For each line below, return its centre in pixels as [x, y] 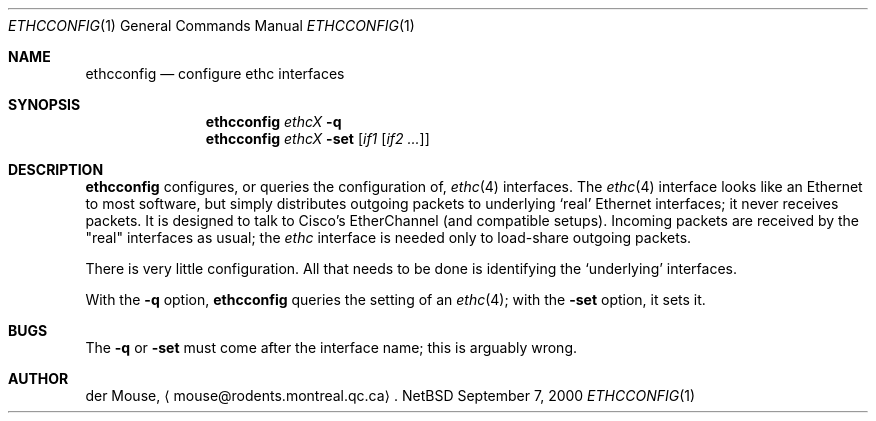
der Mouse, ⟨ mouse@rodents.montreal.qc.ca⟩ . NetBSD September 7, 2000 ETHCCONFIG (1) [390, 395]
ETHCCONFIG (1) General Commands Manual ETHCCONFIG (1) [211, 25]
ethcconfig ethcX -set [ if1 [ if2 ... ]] [317, 138]
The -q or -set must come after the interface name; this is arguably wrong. [331, 347]
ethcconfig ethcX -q [273, 121]
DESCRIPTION [56, 169]
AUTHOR [38, 378]
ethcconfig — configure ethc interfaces [215, 73]
